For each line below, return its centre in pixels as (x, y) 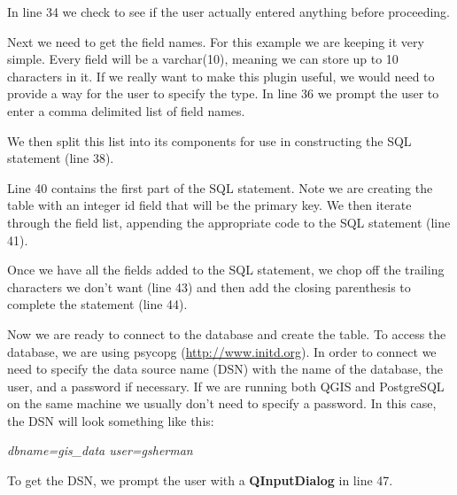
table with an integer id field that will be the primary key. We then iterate (209, 205)
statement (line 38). (61, 158)
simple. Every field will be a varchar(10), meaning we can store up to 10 (203, 59)
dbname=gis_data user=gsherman (100, 450)
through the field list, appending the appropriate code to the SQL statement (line (229, 222)
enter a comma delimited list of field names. (126, 110)
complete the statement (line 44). (97, 304)
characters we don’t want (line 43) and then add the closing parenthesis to (209, 286)
